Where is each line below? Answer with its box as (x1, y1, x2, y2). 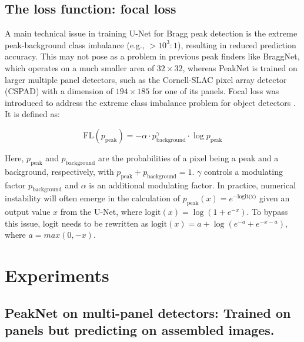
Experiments (5, 263, 109, 287)
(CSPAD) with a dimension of (5, 85, 113, 97)
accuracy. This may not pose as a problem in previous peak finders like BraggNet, (5, 50, 300, 62)
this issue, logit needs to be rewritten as (5, 217, 149, 229)
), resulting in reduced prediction (178, 38, 296, 51)
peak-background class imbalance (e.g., (5, 38, 145, 51)
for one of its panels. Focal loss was (152, 85, 279, 97)
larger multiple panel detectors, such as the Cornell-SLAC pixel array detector (5, 73, 287, 85)
